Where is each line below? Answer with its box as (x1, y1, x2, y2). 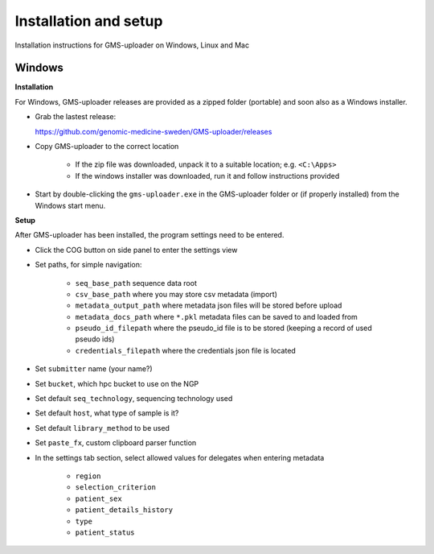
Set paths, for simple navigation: (35, 260, 142, 270)
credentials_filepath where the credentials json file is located (75, 345, 297, 355)
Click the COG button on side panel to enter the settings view (35, 245, 238, 254)
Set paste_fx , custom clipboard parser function (35, 438, 197, 448)
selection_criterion (75, 483, 157, 492)
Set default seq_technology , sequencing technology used (35, 394, 233, 403)
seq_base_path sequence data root (75, 278, 197, 287)
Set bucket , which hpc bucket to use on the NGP (35, 378, 199, 388)
